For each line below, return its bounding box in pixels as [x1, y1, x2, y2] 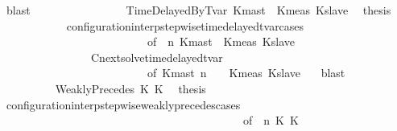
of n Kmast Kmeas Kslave [147, 33, 295, 50]
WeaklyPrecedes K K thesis [55, 80, 206, 96]
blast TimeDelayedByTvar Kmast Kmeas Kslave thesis [6, 2, 391, 18]
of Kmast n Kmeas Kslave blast [147, 64, 345, 81]
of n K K [242, 112, 299, 129]
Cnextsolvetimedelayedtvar [90, 48, 223, 65]
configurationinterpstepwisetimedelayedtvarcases [66, 17, 304, 34]
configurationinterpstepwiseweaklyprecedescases [6, 96, 241, 113]
